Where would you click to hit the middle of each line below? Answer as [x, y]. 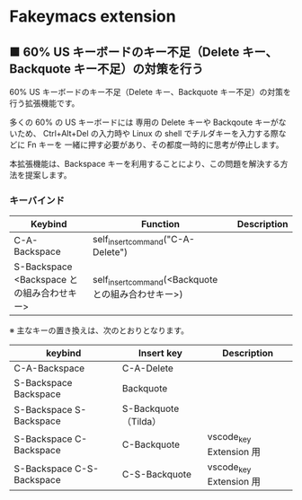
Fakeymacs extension [93, 17]
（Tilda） [142, 422]
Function [160, 224]
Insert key [160, 354]
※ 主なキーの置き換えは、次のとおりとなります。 [99, 330]
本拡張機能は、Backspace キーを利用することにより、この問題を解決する [145, 164]
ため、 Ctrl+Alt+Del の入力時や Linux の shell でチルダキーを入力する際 [147, 133]
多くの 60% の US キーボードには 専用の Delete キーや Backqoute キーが [144, 122]
